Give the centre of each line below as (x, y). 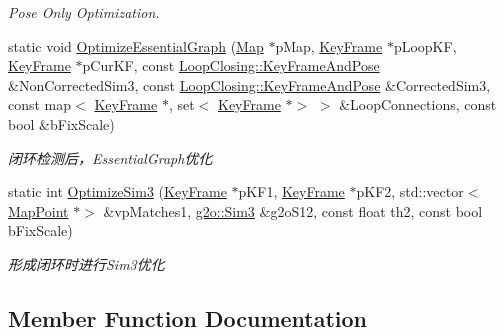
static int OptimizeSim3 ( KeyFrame (117, 191)
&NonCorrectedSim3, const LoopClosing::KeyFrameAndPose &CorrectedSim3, (249, 84)
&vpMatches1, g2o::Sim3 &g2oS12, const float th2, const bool (293, 210)
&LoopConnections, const (418, 104)
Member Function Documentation (188, 317)
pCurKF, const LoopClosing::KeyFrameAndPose (231, 65)
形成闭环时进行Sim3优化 (86, 263)
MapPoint (38, 210)
